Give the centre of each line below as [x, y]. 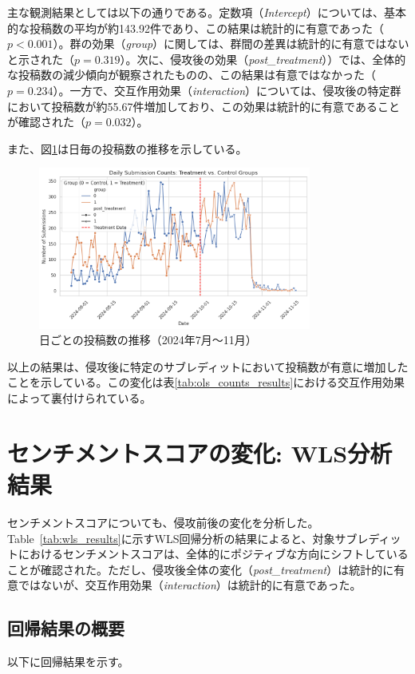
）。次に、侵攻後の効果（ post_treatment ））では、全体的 [263, 59]
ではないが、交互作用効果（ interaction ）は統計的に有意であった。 [190, 585]
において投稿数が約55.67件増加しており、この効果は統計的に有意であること [204, 106]
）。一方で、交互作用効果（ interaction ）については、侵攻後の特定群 [227, 90]
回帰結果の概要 [66, 628]
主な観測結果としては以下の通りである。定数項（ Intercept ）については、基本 [207, 12]
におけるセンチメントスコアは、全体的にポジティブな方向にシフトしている [213, 554]
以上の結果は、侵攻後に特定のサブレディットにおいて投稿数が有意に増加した [208, 366]
